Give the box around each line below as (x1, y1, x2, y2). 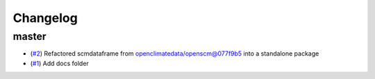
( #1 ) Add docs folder (30, 59, 90, 67)
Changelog (12, 10, 78, 25)
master (12, 30, 47, 43)
